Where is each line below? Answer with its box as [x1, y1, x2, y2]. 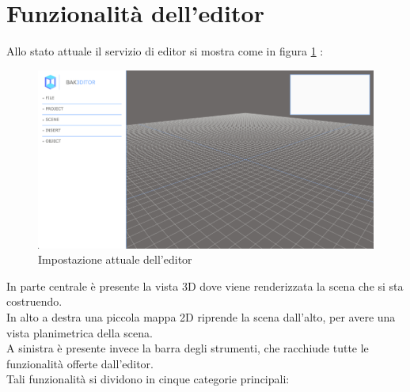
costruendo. [6, 293, 63, 310]
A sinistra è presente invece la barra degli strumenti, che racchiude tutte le [6, 340, 369, 356]
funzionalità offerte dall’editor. [6, 355, 154, 371]
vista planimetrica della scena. [6, 324, 153, 341]
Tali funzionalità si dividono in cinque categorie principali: [6, 371, 290, 387]
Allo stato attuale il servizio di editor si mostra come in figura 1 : [6, 43, 324, 59]
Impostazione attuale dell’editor [38, 251, 192, 268]
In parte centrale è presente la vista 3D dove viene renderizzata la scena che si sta [6, 277, 404, 294]
